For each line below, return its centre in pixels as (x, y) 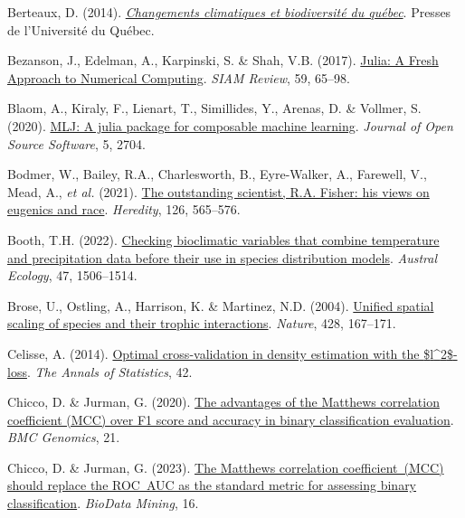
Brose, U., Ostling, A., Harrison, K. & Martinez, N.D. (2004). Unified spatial (221, 305)
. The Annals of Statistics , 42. (109, 371)
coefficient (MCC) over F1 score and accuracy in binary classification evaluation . (231, 419)
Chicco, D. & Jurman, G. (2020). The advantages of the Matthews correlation (223, 402)
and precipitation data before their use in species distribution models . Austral (222, 257)
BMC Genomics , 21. (64, 437)
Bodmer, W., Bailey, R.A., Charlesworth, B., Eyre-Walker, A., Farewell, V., (217, 174)
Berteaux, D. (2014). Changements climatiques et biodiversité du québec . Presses (229, 12)
